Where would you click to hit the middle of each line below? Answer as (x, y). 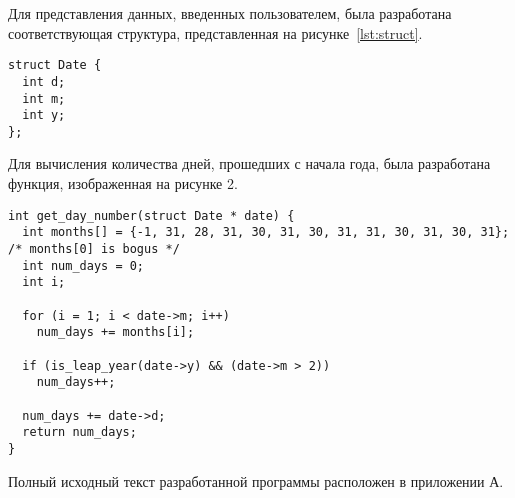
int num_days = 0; (83, 265)
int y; (44, 115)
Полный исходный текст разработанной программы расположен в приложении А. (256, 480)
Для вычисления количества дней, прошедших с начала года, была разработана (249, 163)
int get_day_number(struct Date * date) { (151, 215)
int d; (44, 81)
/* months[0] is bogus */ (94, 248)
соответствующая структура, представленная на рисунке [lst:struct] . (215, 32)
